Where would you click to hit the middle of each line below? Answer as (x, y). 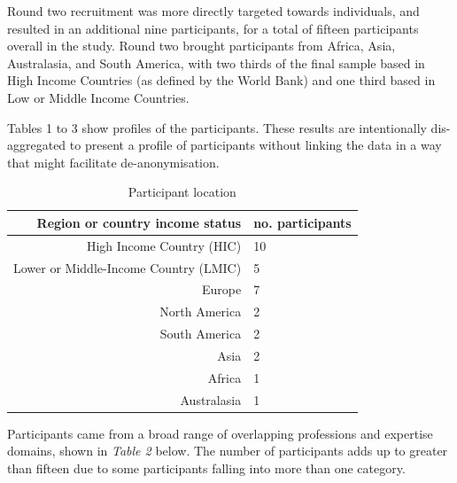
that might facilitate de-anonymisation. (113, 162)
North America (201, 312)
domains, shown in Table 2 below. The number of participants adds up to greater (228, 451)
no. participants (302, 222)
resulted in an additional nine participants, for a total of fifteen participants (213, 28)
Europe (221, 289)
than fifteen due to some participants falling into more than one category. (206, 467)
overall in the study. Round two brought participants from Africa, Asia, (201, 46)
